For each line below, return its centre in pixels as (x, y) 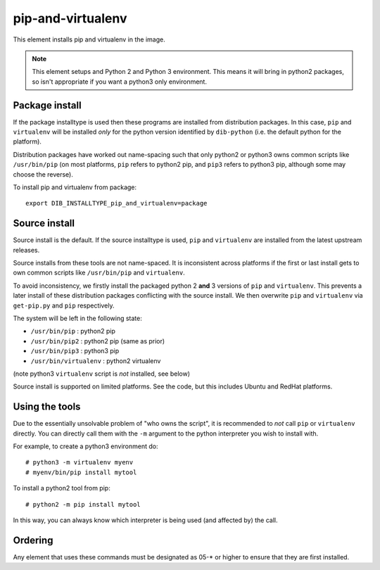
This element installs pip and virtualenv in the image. (89, 39)
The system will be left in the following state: (77, 318)
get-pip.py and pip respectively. (64, 305)
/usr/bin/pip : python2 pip (73, 331)
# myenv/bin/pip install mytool (81, 472)
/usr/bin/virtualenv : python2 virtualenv (96, 361)
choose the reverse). (43, 174)
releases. (26, 250)
